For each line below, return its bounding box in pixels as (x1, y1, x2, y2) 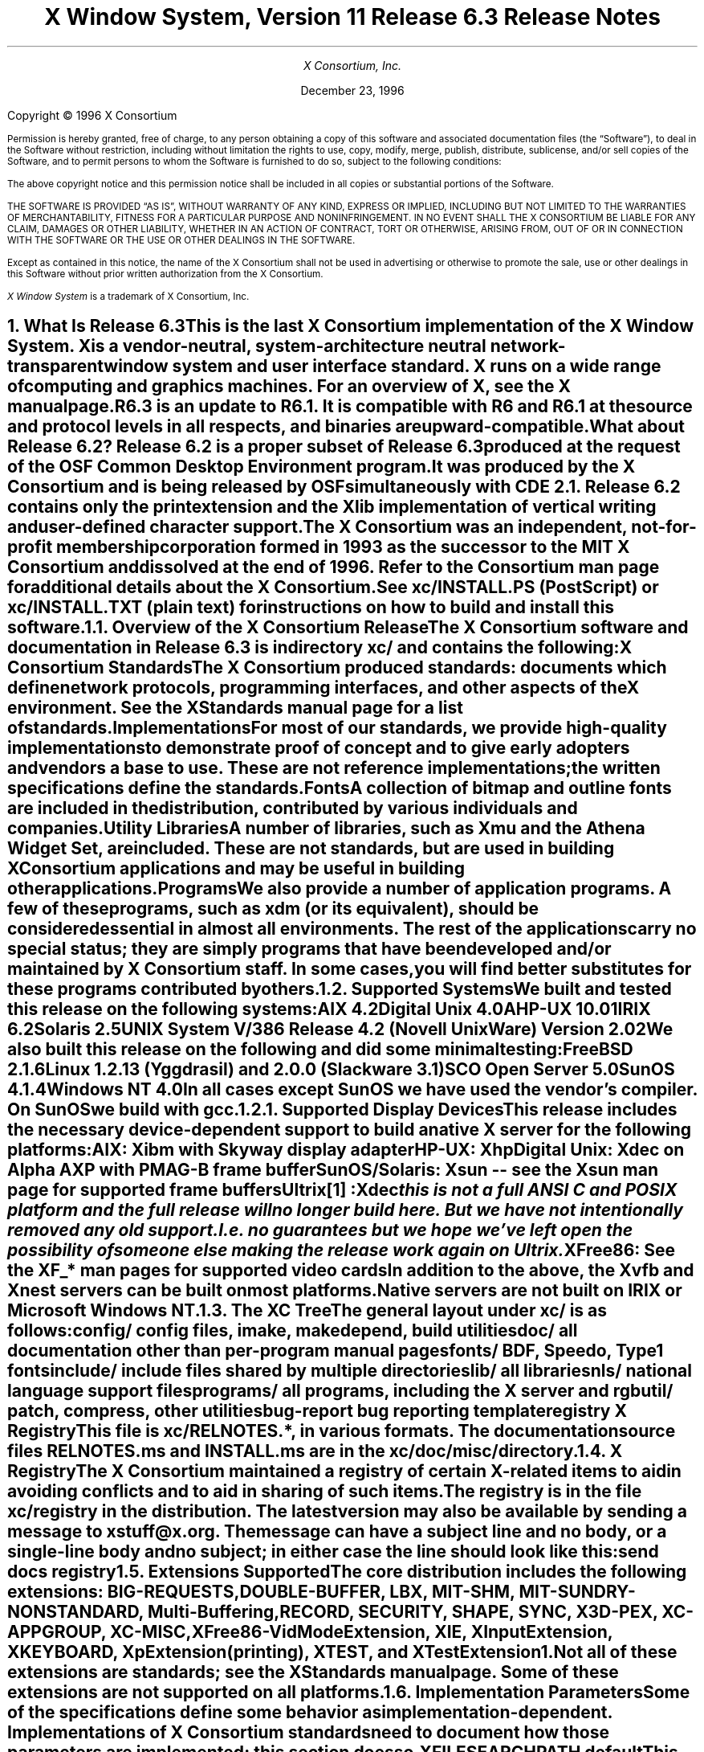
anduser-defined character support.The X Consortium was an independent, (7, 517, 628, 538)
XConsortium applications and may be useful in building (7, 858, 465, 879)
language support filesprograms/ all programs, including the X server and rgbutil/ (7, 1381, 673, 1402)
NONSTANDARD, (7, 1602, 144, 1623)
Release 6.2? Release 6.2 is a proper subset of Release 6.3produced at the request (7, 436, 681, 457)
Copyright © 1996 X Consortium (7, 108, 177, 122)
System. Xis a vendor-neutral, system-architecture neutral (7, 336, 486, 357)
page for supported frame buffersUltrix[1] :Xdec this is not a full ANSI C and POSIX (7, 1180, 678, 1201)
